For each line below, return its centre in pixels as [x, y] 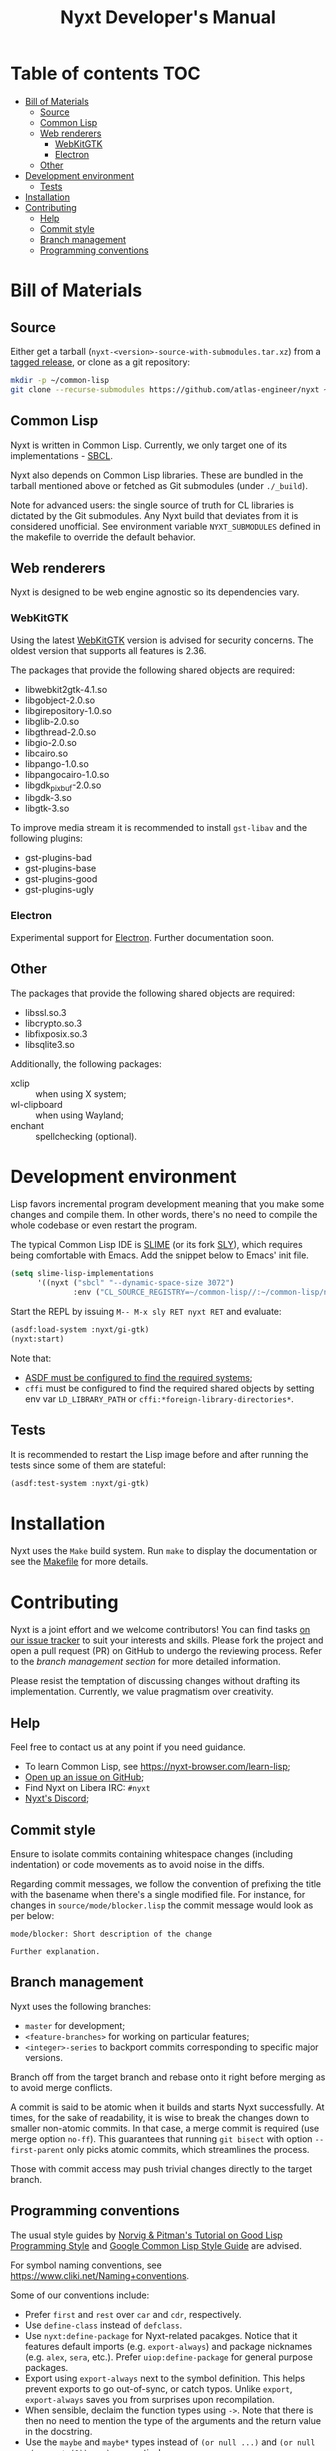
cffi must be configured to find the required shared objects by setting [169, 1388]
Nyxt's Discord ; [57, 1798]
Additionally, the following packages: [86, 1063]
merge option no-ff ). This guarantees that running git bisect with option [161, 2138]
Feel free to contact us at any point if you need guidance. [128, 1747]
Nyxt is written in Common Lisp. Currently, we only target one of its [149, 445]
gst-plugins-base [60, 868]
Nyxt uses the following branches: [81, 2006]
